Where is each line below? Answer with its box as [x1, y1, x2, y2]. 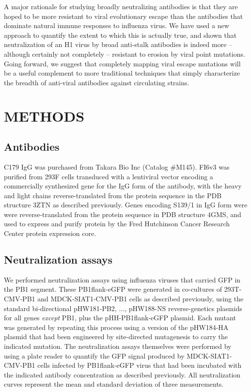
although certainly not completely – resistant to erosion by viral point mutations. [4, 48, 245, 59]
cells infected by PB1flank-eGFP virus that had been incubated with [37, 360, 242, 370]
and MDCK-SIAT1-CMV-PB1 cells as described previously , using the [37, 294, 244, 304]
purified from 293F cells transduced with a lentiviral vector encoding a [4, 171, 213, 181]
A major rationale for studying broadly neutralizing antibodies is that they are [4, 1, 238, 11]
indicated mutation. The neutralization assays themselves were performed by [4, 341, 232, 351]
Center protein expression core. [4, 228, 96, 238]
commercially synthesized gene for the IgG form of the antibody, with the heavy [4, 181, 242, 191]
